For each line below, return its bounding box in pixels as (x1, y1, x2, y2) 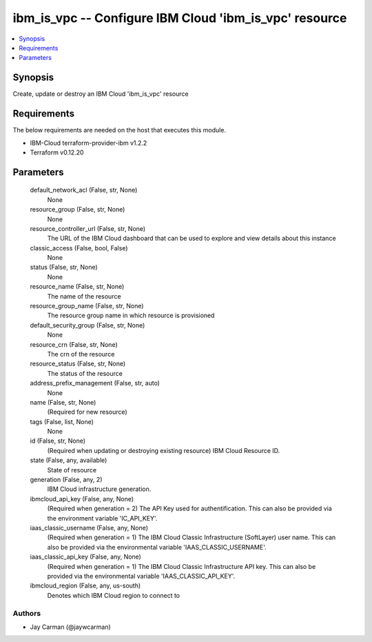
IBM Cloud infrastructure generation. (47, 485, 152, 493)
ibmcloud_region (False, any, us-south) (30, 581, 141, 590)
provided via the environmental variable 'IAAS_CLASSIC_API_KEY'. (47, 572, 236, 580)
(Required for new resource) (47, 408, 127, 417)
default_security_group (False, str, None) (30, 321, 145, 329)
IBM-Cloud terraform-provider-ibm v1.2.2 (30, 139, 147, 147)
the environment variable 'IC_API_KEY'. (47, 514, 158, 522)
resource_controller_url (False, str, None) (30, 224, 146, 232)
